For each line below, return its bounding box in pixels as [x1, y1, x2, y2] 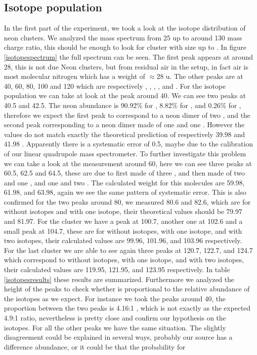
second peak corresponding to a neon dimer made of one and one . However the [4, 119, 245, 130]
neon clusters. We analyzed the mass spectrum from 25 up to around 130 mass [4, 32, 242, 42]
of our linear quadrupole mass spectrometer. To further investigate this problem [4, 148, 246, 158]
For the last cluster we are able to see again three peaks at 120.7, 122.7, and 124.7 [4, 245, 253, 255]
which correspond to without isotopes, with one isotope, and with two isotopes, [4, 254, 244, 265]
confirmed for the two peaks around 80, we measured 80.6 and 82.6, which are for [4, 196, 251, 207]
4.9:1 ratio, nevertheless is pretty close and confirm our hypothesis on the [4, 313, 226, 323]
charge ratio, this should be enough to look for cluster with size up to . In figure [4, 42, 247, 52]
